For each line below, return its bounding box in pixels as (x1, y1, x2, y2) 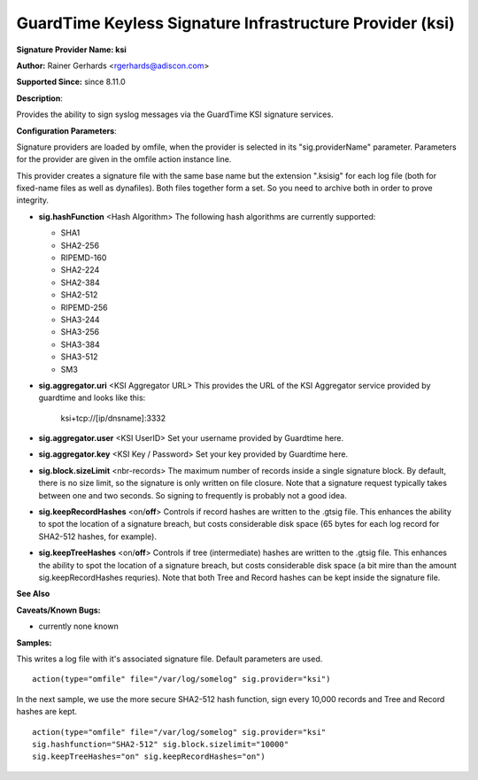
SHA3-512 (60, 351, 98, 362)
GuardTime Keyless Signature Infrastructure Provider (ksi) (16, 13, 455, 33)
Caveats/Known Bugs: (16, 605, 101, 615)
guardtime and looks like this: (38, 392, 146, 403)
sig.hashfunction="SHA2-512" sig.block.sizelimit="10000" (32, 739, 289, 749)
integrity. (16, 195, 49, 205)
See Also (16, 589, 50, 599)
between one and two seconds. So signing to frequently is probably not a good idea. (38, 490, 347, 500)
